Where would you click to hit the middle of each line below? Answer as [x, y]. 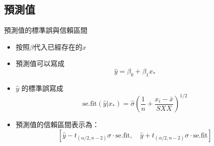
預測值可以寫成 [40, 63]
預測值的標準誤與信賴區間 [46, 30]
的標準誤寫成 [42, 88]
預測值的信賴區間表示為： [57, 124]
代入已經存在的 [58, 46]
